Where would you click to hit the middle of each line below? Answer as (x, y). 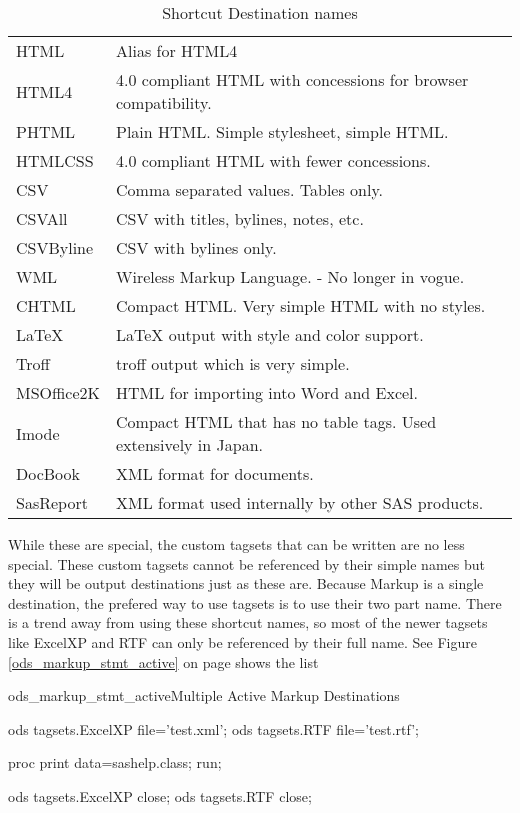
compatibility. (164, 102)
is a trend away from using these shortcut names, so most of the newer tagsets (248, 622)
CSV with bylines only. (196, 247)
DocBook (48, 473)
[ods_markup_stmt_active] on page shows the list (163, 661)
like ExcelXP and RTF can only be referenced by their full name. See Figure (242, 641)
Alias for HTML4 (177, 50)
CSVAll (42, 218)
